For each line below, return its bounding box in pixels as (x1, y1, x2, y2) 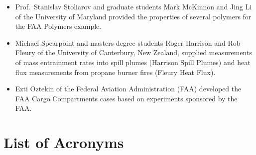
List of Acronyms (3, 132, 124, 153)
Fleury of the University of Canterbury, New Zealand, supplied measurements (15, 47, 252, 58)
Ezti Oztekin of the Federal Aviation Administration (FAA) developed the (15, 83, 242, 94)
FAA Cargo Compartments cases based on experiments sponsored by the (15, 93, 238, 103)
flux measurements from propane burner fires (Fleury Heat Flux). (15, 67, 216, 77)
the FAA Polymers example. (15, 21, 102, 31)
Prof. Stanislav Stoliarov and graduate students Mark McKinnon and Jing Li (15, 1, 252, 11)
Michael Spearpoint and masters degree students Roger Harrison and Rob (15, 37, 241, 48)
